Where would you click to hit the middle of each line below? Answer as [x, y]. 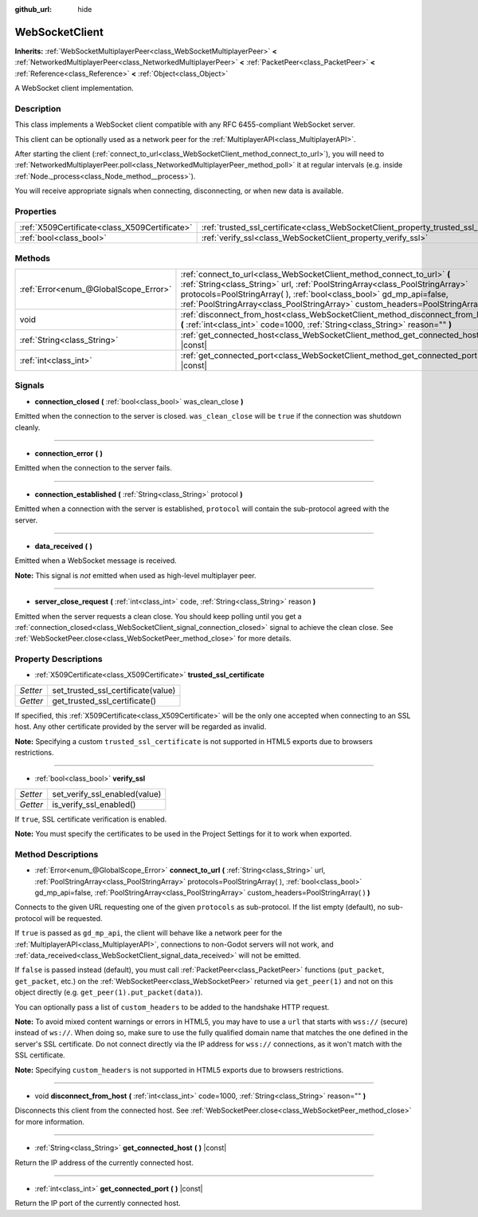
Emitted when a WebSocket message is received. [96, 561]
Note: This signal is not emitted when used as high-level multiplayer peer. [135, 575]
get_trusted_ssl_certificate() [104, 700]
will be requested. [73, 918]
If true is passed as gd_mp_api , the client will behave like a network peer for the [149, 933]
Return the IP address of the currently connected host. [104, 1162]
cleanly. [27, 427]
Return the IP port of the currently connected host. [98, 1203]
